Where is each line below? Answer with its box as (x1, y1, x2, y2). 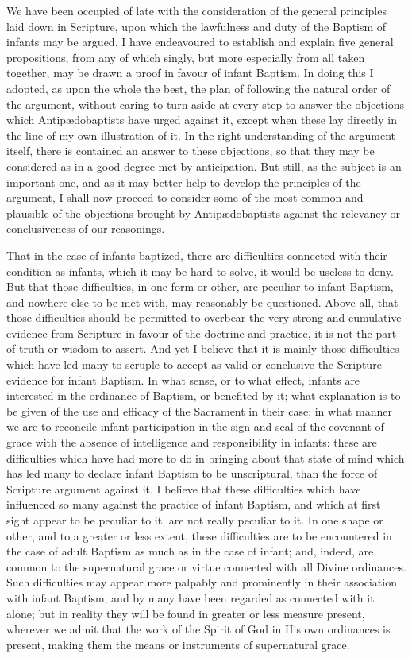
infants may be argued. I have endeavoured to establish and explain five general (6, 33, 394, 50)
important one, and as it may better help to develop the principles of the (6, 173, 361, 190)
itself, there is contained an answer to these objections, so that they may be (6, 142, 375, 159)
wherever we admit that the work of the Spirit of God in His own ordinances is (6, 621, 391, 637)
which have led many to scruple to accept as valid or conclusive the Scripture (6, 356, 382, 373)
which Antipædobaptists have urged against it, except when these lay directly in (6, 111, 397, 128)
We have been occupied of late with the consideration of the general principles (6, 2, 387, 18)
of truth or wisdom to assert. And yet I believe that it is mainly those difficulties (6, 340, 399, 357)
